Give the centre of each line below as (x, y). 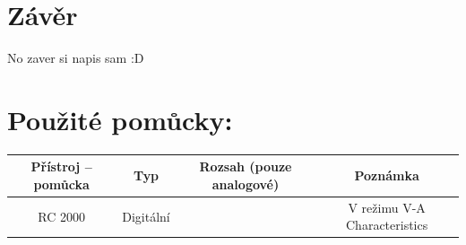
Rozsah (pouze (246, 166)
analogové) (246, 184)
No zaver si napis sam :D (76, 58)
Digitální (146, 216)
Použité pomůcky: (120, 119)
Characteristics (387, 225)
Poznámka (387, 175)
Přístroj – (61, 166)
